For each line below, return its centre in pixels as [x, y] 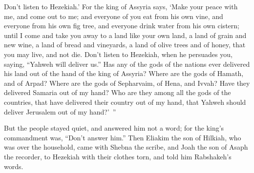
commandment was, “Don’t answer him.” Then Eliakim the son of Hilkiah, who [123, 137]
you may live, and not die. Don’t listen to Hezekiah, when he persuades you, [118, 54]
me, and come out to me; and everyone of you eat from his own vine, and [114, 16]
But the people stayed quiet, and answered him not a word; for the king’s [114, 128]
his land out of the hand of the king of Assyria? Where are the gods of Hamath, [124, 73]
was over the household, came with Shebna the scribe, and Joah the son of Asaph [126, 147]
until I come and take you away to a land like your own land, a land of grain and [125, 35]
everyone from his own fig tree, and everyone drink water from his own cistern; [122, 26]
